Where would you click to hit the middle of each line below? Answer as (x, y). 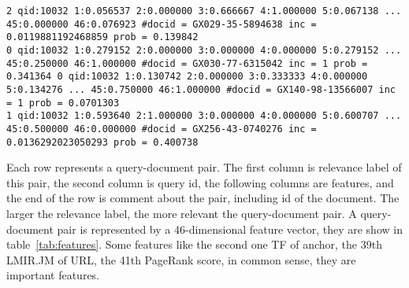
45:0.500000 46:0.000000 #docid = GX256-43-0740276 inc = (162, 129)
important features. (53, 275)
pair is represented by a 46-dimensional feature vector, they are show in (230, 229)
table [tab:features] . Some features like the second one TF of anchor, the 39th (194, 244)
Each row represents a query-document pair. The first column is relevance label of (204, 167)
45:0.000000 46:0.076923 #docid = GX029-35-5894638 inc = (162, 24)
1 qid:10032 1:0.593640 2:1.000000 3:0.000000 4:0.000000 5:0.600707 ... (204, 116)
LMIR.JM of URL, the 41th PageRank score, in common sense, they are (181, 259)
